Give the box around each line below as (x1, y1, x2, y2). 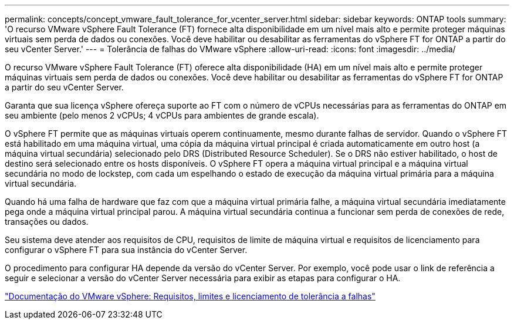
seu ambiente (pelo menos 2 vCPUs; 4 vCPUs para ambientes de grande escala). (5, 110, 319, 120)
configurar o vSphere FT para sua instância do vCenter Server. (5, 245, 248, 255)
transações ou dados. (5, 217, 89, 227)
